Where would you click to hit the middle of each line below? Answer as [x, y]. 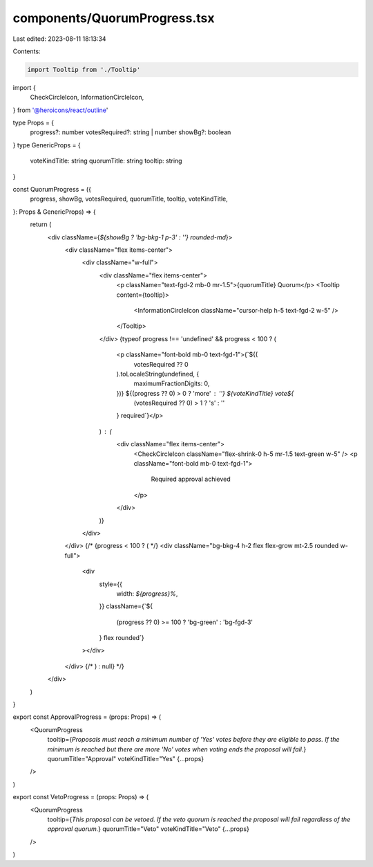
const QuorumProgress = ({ [52, 190]
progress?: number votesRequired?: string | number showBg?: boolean [131, 132]
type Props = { [34, 123]
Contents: [27, 51]
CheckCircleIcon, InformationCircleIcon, [87, 98]
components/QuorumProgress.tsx [114, 18]
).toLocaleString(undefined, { [158, 374]
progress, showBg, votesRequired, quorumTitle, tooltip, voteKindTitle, [129, 199]
